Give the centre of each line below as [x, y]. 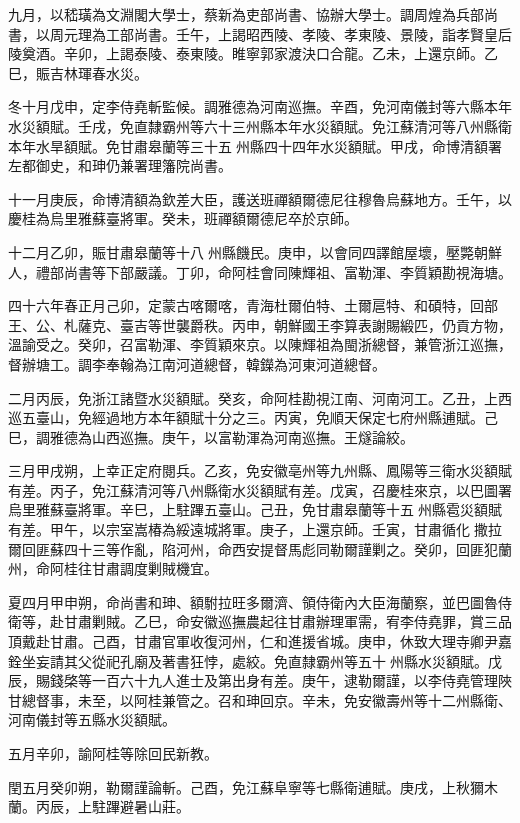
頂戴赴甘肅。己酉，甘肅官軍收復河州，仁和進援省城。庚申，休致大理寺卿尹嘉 [260, 641]
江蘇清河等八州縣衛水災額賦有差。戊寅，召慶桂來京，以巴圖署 [308, 489]
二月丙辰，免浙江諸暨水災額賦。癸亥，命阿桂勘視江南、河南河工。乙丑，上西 [260, 397]
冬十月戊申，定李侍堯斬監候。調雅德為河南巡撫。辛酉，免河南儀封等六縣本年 [260, 106]
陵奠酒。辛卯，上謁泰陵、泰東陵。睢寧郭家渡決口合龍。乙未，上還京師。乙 [253, 53]
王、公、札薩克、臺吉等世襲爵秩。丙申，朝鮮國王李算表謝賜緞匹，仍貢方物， [260, 324]
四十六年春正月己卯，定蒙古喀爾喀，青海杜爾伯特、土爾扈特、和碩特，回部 [253, 305]
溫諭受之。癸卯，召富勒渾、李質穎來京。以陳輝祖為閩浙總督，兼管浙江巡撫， [260, 344]
